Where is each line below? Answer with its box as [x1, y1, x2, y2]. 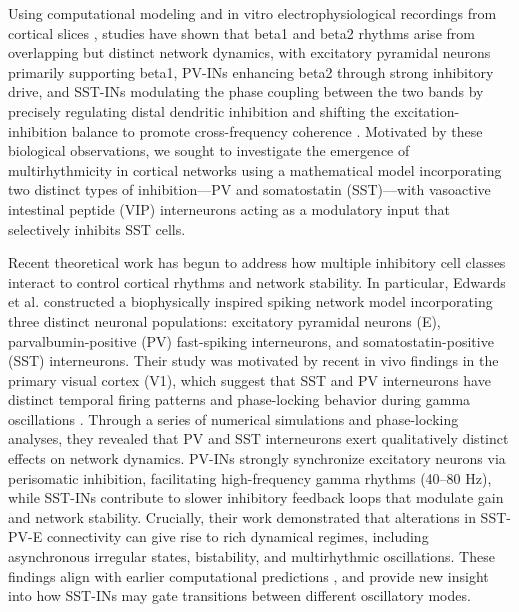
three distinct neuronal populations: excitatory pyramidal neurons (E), [8, 310, 441, 331]
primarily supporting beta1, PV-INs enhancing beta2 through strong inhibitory [8, 61, 494, 82]
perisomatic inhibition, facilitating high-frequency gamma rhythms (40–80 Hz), [8, 467, 492, 488]
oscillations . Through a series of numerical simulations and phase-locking [8, 408, 459, 429]
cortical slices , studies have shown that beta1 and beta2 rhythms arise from [8, 22, 475, 43]
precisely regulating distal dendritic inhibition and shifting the [8, 100, 390, 121]
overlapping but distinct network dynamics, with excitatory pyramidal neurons [8, 42, 491, 63]
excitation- [394, 100, 460, 121]
